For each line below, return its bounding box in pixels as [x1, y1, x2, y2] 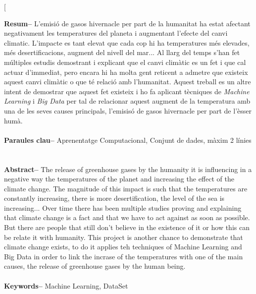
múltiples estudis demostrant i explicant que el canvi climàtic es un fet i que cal [4, 57, 246, 67]
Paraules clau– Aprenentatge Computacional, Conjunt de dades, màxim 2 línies [4, 134, 252, 145]
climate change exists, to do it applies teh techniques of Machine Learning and [4, 241, 242, 252]
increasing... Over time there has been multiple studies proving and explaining [4, 202, 242, 213]
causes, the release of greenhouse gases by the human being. [4, 261, 186, 271]
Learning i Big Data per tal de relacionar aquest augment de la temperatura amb [4, 96, 251, 106]
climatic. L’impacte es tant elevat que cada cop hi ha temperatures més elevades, [4, 37, 250, 48]
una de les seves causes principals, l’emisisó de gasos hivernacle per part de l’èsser [4, 105, 252, 116]
